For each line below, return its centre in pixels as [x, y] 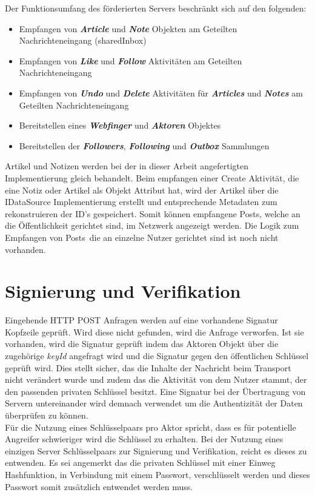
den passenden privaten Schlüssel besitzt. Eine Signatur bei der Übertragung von [155, 391]
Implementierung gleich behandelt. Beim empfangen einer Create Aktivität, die [152, 177]
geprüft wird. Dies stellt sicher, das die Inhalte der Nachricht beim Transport [148, 367]
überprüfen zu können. [47, 415]
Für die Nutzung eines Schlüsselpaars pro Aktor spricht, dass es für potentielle [151, 427]
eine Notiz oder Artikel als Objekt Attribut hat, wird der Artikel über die [142, 190]
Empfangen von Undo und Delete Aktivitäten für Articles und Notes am [161, 93]
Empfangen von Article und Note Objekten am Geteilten [128, 28]
